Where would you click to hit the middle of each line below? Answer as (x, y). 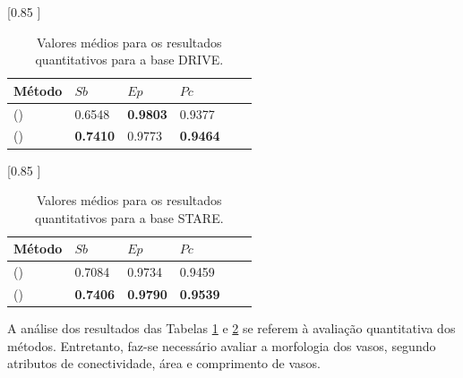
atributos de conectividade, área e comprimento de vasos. (164, 363)
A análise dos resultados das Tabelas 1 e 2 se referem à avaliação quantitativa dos (231, 328)
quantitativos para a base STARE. (129, 217)
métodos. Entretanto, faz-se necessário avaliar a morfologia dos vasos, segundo (222, 345)
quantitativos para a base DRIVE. (129, 60)
